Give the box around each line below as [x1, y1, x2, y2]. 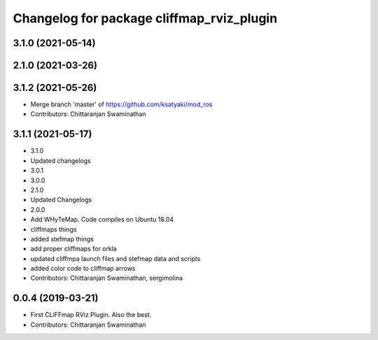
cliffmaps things [30, 225, 77, 234]
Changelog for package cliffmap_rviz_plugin [13, 10, 278, 26]
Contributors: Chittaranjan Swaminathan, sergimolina [30, 274, 183, 283]
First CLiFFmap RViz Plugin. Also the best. [30, 311, 152, 319]
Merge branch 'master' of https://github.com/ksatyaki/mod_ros [30, 100, 213, 108]
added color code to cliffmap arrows [30, 264, 136, 273]
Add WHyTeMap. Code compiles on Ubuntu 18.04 [30, 215, 174, 224]
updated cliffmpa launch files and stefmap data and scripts [30, 254, 201, 262]
